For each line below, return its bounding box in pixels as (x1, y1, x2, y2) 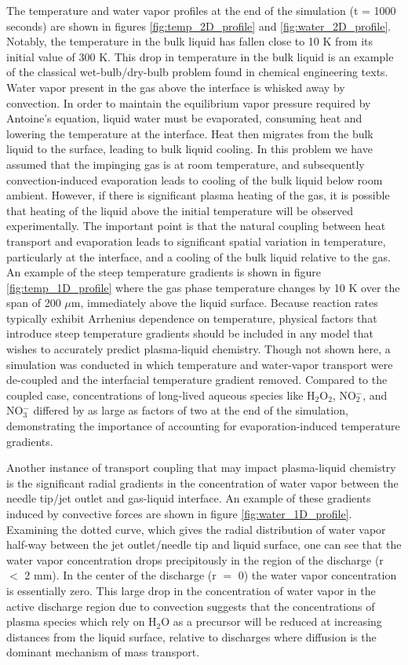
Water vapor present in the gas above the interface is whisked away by (6, 79, 345, 95)
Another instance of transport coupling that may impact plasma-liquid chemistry (6, 459, 396, 476)
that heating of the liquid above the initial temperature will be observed (6, 202, 354, 218)
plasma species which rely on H (6, 613, 157, 630)
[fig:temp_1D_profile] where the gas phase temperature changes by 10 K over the (6, 279, 400, 295)
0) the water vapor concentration (238, 567, 397, 583)
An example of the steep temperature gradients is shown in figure (6, 264, 322, 280)
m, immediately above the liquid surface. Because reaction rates (71, 294, 378, 311)
